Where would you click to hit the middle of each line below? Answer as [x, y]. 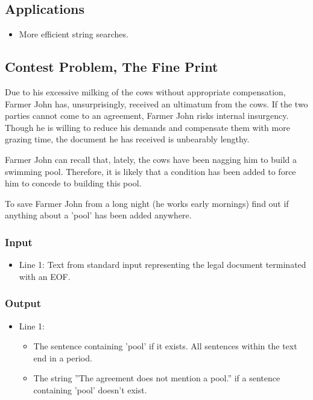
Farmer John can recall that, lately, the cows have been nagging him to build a [151, 159]
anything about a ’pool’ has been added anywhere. [98, 215]
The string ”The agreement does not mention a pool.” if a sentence [157, 378]
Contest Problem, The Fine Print [112, 67]
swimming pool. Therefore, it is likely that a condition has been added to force [150, 171]
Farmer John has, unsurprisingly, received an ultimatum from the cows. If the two [156, 103]
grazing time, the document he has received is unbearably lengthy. [127, 139]
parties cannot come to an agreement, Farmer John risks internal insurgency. [147, 116]
